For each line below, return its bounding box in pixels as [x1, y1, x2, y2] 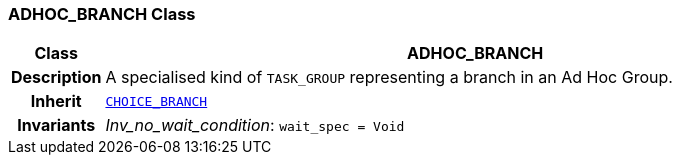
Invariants [17, 115, 96, 136]
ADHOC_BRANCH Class [8, 4, 196, 24]
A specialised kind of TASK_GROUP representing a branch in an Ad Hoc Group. [105, 67, 673, 88]
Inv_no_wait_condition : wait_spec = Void [105, 115, 405, 136]
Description [11, 67, 102, 88]
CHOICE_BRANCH [105, 93, 208, 109]
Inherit [30, 91, 82, 112]
